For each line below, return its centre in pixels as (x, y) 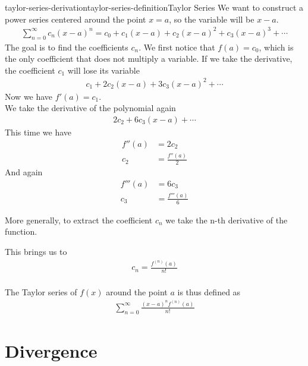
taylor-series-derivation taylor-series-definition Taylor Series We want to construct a (154, 7)
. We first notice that (177, 47)
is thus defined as (209, 291)
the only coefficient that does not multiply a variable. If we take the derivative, (149, 59)
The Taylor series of (41, 291)
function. (21, 231)
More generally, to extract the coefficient (79, 220)
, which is (276, 47)
